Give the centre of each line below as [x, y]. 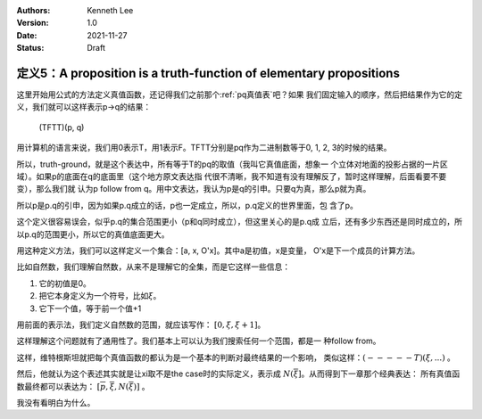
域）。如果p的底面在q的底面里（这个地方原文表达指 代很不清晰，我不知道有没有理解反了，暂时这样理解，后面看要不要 [232, 177]
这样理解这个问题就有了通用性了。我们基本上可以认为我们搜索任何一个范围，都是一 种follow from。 [199, 341]
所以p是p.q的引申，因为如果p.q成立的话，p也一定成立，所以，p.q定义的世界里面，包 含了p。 [187, 205]
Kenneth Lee [110, 10]
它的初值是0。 [65, 283]
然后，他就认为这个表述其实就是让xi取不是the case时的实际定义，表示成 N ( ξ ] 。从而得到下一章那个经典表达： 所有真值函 [238, 374]
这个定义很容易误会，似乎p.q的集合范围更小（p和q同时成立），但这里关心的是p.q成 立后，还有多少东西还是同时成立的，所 [240, 222]
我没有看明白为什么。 [56, 402]
